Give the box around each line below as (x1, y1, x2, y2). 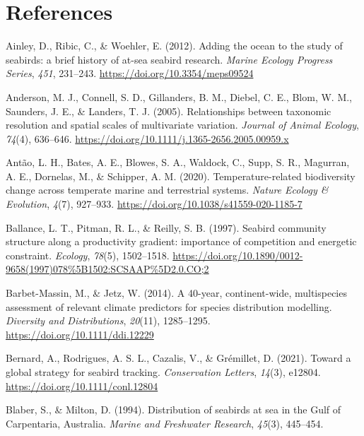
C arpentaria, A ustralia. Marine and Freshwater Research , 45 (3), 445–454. (6, 416, 324, 430)
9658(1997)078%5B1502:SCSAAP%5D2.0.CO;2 (6, 261, 209, 276)
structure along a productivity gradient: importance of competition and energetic (6, 234, 357, 249)
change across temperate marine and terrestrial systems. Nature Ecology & (6, 182, 329, 197)
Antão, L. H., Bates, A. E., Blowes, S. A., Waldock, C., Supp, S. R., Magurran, (6, 155, 350, 170)
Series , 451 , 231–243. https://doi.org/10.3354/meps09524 (6, 66, 254, 81)
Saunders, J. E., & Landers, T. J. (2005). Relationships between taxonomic (6, 103, 331, 118)
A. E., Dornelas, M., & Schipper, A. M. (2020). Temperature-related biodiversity (6, 168, 356, 183)
